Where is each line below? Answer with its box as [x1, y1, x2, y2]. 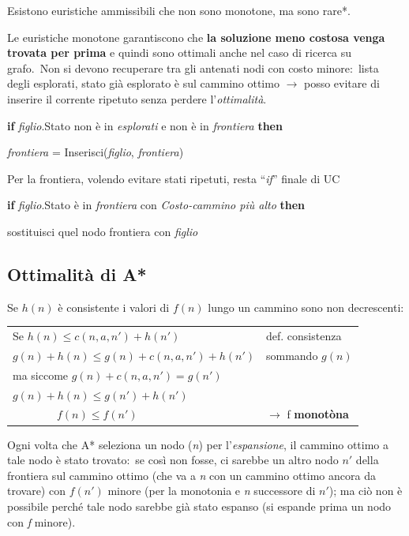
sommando [266, 347, 318, 363]
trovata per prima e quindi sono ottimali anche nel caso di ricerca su [7, 44, 352, 61]
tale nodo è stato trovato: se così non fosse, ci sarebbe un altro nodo [7, 452, 339, 468]
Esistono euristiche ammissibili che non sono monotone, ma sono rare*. [7, 2, 351, 18]
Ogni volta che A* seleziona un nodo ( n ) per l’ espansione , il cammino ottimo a [7, 436, 389, 452]
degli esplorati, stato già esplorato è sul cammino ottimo [7, 75, 280, 92]
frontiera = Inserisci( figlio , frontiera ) [7, 144, 184, 160]
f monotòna [287, 406, 349, 422]
